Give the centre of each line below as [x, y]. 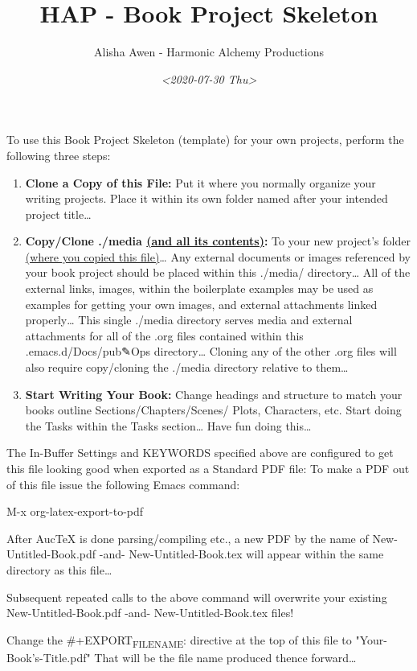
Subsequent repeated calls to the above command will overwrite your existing [197, 597]
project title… [58, 214]
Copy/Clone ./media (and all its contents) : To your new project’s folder [218, 241]
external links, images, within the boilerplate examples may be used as [199, 288]
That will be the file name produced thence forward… [225, 657]
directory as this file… [59, 569]
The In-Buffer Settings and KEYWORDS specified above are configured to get [200, 453]
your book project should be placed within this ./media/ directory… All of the [218, 272]
